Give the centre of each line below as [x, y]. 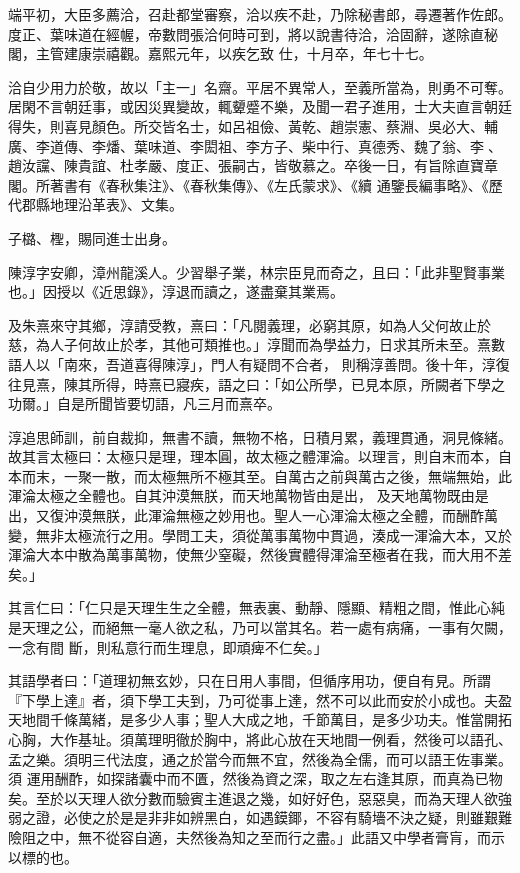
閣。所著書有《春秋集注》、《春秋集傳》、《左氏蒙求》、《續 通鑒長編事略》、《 [248, 184]
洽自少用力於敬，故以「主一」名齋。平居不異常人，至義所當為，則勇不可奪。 [260, 86]
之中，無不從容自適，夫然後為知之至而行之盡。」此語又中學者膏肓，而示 [270, 836]
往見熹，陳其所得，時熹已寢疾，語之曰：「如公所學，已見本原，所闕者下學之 [256, 383]
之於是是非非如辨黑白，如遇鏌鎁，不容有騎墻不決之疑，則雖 [287, 817]
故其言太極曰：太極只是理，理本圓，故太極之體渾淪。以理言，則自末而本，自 [260, 456]
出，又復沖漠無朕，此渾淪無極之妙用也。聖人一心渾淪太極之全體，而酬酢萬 [253, 515]
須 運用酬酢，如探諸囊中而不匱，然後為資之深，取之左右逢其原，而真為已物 [255, 778]
